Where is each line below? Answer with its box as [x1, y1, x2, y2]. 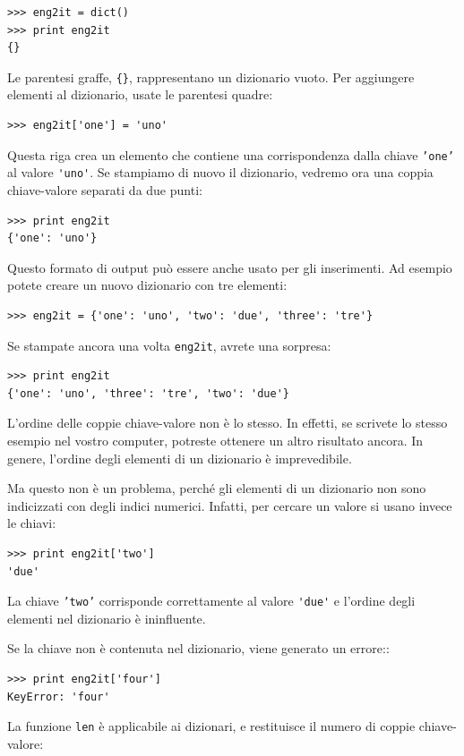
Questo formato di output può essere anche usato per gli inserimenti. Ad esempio [7, 258, 452, 276]
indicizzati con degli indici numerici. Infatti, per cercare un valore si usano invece [7, 496, 452, 514]
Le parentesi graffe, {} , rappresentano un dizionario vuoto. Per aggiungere [7, 67, 415, 86]
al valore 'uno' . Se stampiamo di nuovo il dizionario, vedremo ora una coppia [7, 163, 434, 182]
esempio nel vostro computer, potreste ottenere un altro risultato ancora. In [7, 430, 424, 449]
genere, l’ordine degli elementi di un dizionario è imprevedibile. [7, 448, 352, 467]
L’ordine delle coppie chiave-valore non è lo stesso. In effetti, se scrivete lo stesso [7, 413, 448, 432]
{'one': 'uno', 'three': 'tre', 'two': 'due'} [7, 386, 289, 400]
